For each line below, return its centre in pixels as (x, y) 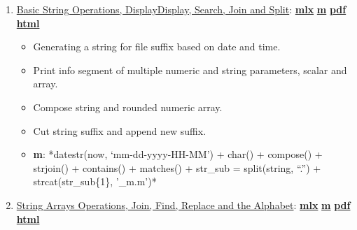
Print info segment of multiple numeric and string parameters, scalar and (190, 70)
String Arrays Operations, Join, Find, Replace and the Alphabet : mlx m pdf (183, 204)
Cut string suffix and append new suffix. (120, 130)
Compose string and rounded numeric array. (128, 107)
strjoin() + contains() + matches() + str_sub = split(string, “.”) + (177, 167)
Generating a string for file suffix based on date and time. (157, 46)
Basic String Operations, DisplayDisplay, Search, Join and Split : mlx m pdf (181, 9)
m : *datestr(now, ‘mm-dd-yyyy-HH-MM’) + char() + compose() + (178, 154)
